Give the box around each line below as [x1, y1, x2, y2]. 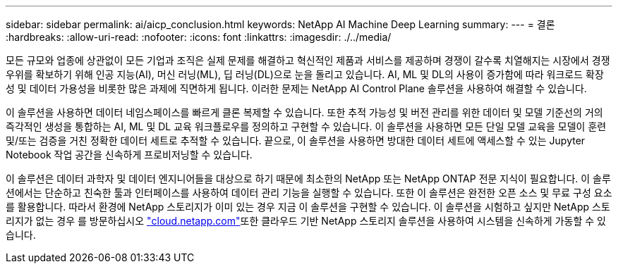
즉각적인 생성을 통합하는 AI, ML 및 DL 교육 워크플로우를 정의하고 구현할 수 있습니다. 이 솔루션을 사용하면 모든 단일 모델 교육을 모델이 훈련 [6, 120, 607, 132]
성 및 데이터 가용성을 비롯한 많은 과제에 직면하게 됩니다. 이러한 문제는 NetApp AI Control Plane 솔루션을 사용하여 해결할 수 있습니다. [6, 82, 587, 94]
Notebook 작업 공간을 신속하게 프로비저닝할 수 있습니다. [6, 149, 253, 161]
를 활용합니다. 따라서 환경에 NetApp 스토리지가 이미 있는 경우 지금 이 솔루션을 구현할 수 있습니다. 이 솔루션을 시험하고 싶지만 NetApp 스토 [6, 201, 610, 213]
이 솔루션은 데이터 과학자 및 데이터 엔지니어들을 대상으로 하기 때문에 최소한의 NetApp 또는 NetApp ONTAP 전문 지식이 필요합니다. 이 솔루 [6, 173, 611, 184]
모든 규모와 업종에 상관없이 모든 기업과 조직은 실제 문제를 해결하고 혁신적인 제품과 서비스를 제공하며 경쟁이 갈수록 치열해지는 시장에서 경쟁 [6, 54, 610, 66]
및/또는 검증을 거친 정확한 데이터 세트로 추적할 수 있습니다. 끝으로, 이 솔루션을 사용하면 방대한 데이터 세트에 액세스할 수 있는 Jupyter [6, 134, 586, 146]
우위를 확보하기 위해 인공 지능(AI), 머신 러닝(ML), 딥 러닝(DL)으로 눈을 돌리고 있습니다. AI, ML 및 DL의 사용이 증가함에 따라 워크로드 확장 [6, 68, 604, 80]
